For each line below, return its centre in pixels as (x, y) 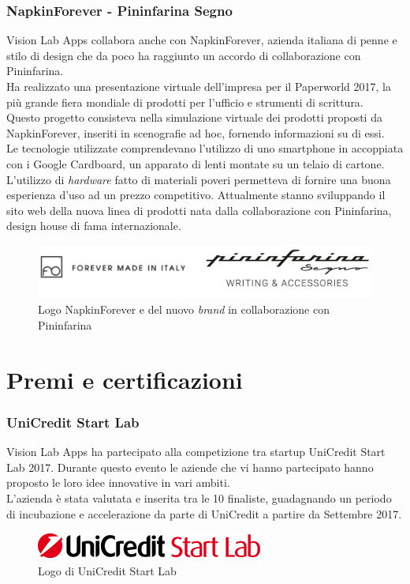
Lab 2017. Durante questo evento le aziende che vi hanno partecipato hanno (190, 467)
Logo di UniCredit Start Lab (107, 570)
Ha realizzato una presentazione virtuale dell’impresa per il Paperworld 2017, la (199, 86)
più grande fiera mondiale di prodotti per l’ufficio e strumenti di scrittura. (185, 102)
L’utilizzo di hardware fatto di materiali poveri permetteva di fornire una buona (199, 179)
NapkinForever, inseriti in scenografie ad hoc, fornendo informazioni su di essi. (196, 132)
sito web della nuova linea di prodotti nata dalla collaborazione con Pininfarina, (199, 210)
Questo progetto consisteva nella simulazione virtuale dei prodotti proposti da (194, 117)
